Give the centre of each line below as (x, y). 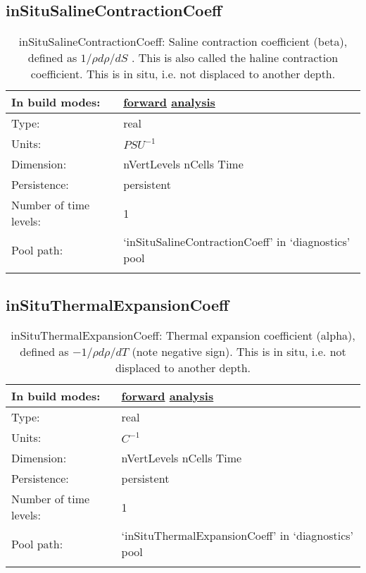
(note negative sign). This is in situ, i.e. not (239, 352)
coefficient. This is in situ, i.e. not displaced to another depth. (183, 74)
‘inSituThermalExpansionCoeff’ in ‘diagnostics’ (238, 536)
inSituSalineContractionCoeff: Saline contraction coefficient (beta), (183, 42)
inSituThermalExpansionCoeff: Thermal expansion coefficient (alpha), (183, 335)
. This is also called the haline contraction (235, 58)
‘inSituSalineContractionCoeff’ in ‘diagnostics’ (237, 242)
